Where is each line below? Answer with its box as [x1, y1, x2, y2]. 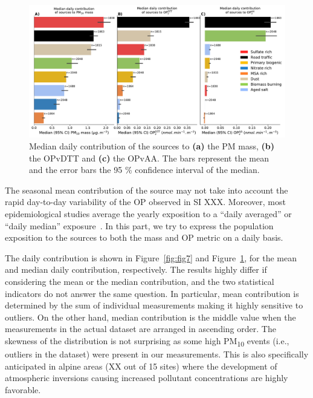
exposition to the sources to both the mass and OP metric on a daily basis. [5, 231, 283, 244]
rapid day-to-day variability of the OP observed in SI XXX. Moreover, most [5, 195, 286, 208]
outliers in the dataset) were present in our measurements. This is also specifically [5, 348, 309, 360]
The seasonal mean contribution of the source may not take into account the [5, 183, 288, 196]
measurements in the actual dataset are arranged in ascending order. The [5, 322, 276, 335]
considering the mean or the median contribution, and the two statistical [5, 275, 274, 287]
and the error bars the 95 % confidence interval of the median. [29, 163, 260, 176]
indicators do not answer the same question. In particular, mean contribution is [5, 287, 299, 299]
